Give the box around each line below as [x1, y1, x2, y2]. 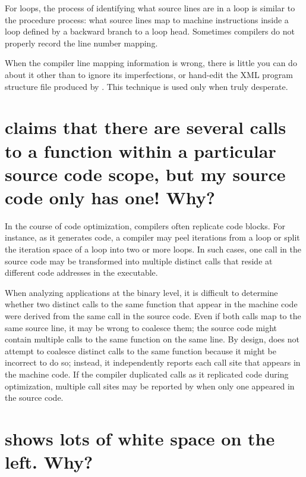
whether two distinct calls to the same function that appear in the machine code [5, 298, 298, 310]
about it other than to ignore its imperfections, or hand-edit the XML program [5, 68, 293, 80]
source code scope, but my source [5, 161, 286, 186]
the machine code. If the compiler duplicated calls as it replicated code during [5, 367, 289, 380]
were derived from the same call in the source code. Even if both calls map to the [5, 310, 301, 322]
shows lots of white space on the [5, 426, 275, 450]
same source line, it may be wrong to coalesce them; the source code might [5, 321, 277, 333]
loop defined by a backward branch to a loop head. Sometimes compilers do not [5, 25, 295, 38]
